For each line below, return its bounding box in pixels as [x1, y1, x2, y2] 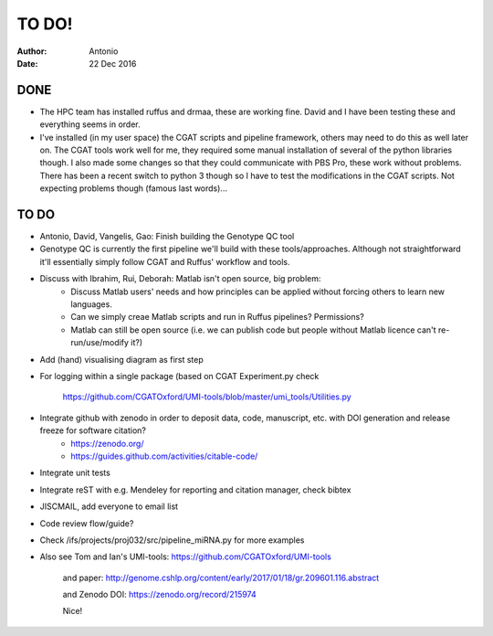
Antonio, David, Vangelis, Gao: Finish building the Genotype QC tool [39, 231, 295, 242]
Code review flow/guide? [39, 517, 134, 529]
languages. [70, 299, 113, 310]
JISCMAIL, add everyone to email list [39, 501, 178, 512]
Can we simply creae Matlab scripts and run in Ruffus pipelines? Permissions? [70, 312, 364, 323]
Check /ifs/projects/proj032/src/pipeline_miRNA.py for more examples [39, 535, 305, 546]
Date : [16, 58, 38, 69]
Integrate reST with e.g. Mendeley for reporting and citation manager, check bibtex [39, 484, 351, 495]
